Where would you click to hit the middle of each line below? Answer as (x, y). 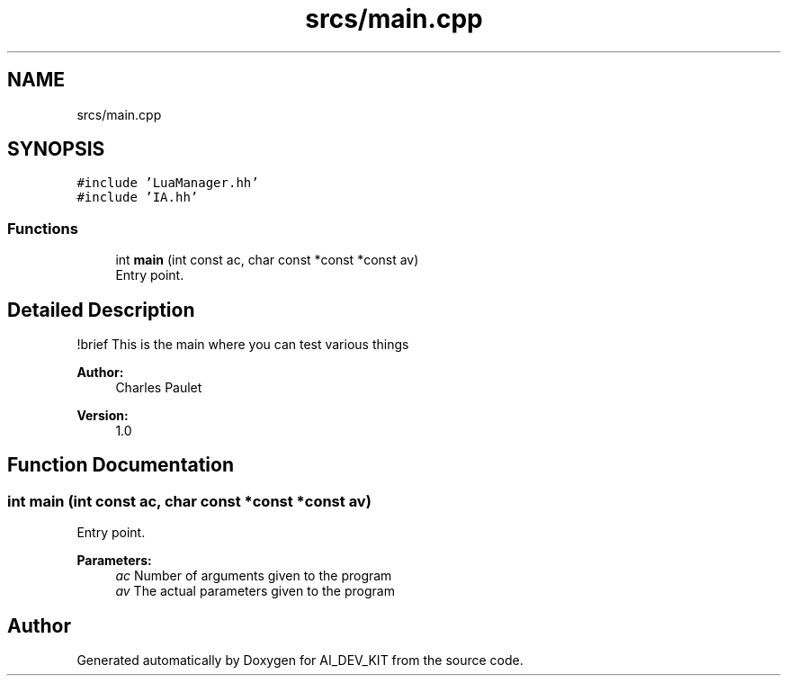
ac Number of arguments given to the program (254, 576)
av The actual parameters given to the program (255, 591)
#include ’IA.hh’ (138, 198)
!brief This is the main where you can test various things (243, 345)
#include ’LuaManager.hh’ (168, 183)
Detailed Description (101, 310)
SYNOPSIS (56, 149)
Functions (43, 228)
